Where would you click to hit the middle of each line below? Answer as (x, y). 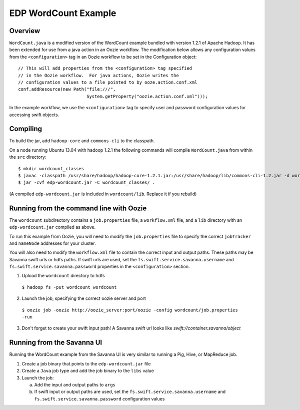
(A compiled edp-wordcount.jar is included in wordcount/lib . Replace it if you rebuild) (103, 194)
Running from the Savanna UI (56, 343)
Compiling (26, 129)
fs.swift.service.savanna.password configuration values (99, 398)
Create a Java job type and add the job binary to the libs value (88, 371)
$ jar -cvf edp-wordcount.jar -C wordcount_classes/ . (87, 182)
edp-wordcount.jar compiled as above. (52, 227)
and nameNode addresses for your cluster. (52, 243)
